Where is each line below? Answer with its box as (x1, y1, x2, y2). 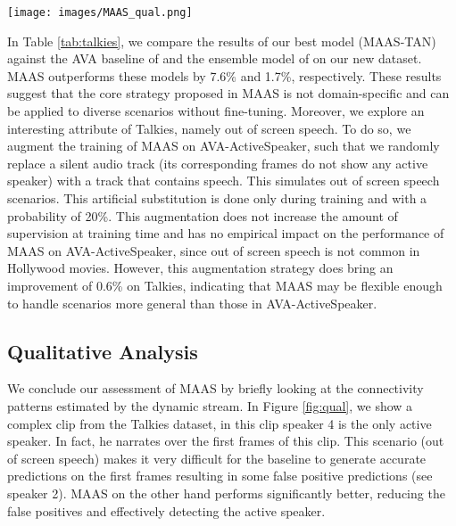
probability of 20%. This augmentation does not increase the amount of (7, 206, 398, 225)
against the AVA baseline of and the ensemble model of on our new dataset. (7, 49, 422, 68)
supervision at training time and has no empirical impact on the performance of (7, 224, 444, 242)
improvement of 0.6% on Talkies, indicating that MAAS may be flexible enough (7, 275, 443, 294)
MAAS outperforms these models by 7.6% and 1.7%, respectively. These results (7, 66, 442, 85)
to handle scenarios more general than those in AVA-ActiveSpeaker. (7, 293, 377, 312)
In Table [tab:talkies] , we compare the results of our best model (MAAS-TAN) (7, 31, 436, 50)
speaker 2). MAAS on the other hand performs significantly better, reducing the (7, 483, 445, 502)
